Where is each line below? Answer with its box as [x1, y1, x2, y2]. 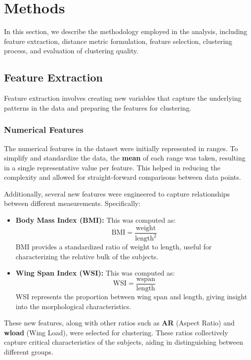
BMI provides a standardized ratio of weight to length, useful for [15, 241, 212, 252]
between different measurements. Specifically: [4, 198, 141, 208]
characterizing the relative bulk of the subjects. [15, 251, 159, 261]
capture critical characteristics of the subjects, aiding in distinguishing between [4, 337, 244, 347]
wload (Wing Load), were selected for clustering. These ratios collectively [4, 327, 228, 337]
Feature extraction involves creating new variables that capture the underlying [4, 93, 242, 103]
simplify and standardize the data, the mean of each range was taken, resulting [4, 153, 246, 163]
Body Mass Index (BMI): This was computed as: [15, 215, 176, 225]
